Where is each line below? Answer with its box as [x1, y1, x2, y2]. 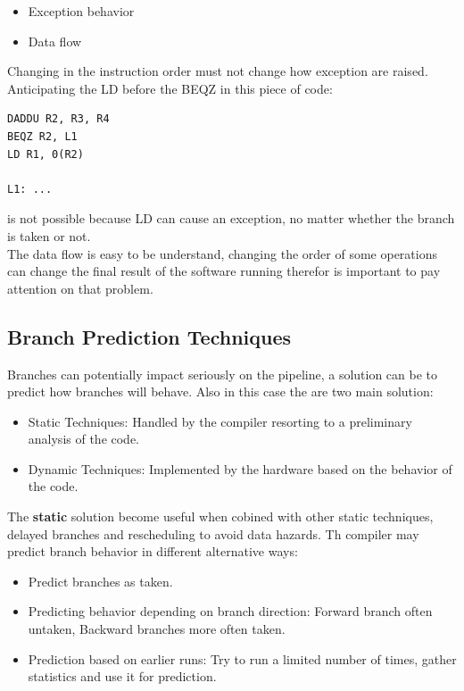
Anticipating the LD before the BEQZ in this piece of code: [7, 79, 333, 97]
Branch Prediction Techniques [7, 322, 292, 350]
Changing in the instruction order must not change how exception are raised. [7, 62, 428, 80]
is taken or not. [7, 226, 91, 245]
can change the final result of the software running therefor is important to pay [7, 262, 441, 280]
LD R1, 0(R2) [7, 147, 84, 161]
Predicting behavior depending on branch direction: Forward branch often [28, 602, 433, 620]
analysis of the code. [28, 429, 140, 448]
